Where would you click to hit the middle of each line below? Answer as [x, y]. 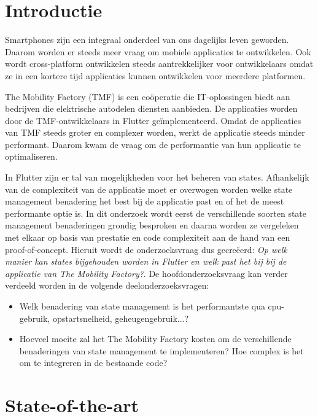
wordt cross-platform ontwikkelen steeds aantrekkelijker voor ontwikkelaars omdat [159, 64]
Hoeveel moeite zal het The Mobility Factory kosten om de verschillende [155, 339]
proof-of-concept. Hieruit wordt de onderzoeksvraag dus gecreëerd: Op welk [146, 249]
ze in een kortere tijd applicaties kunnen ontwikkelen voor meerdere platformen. [155, 75]
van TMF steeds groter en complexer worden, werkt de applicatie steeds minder [155, 132]
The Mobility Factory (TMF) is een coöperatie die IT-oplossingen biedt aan [148, 96]
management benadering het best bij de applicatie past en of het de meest [145, 201]
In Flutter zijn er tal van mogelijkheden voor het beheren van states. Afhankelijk [157, 177]
